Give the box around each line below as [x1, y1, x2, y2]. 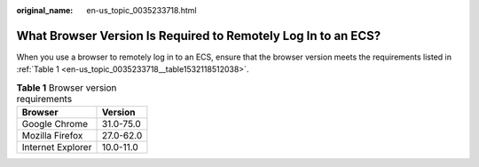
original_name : [16, 5, 74, 15]
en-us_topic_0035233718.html [86, 5, 197, 15]
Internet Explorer [21, 141, 92, 154]
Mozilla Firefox [21, 130, 83, 142]
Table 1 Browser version [16, 81, 117, 93]
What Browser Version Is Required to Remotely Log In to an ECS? [16, 28, 381, 44]
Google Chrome [21, 118, 89, 131]
